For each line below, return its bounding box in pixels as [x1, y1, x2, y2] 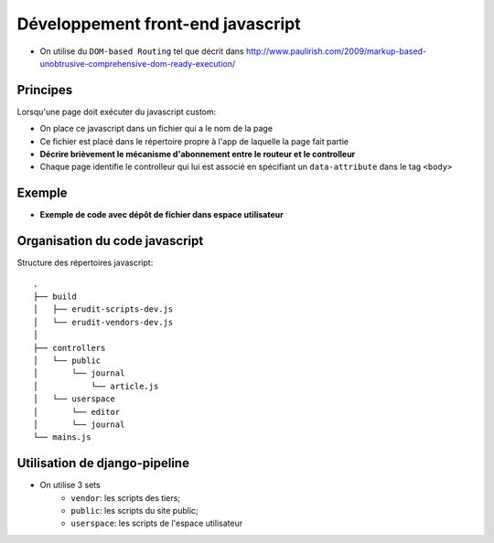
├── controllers [33, 343, 106, 353]
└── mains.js [33, 432, 91, 442]
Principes [16, 82, 73, 98]
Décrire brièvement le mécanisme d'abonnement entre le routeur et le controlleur [39, 149, 356, 160]
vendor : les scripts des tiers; [70, 492, 181, 503]
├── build [33, 292, 77, 302]
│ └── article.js [33, 380, 159, 391]
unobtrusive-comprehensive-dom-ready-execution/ [39, 58, 236, 69]
